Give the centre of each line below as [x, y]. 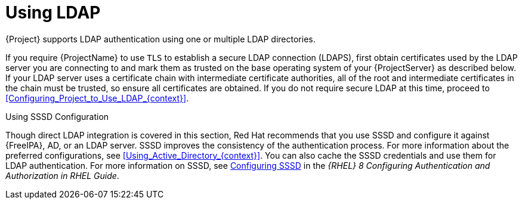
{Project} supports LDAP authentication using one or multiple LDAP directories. [160, 39]
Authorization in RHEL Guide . [62, 175]
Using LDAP [53, 13]
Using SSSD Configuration [57, 116]
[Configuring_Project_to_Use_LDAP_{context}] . [97, 98]
